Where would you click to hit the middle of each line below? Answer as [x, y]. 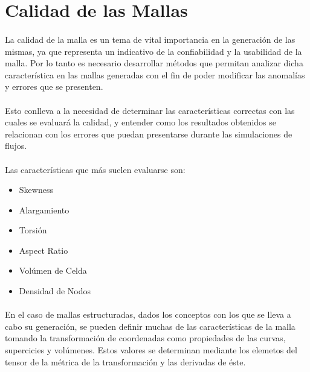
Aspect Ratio [44, 250]
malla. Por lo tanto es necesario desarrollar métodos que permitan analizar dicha [154, 63]
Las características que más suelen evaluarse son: [95, 169]
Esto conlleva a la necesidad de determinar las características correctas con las [150, 110]
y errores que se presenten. [54, 87]
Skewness [36, 190]
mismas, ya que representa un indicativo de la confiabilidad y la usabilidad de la [153, 51]
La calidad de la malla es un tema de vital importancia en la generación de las [150, 39]
